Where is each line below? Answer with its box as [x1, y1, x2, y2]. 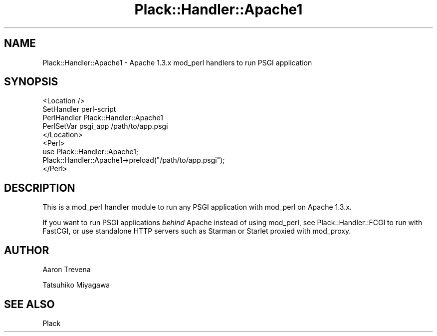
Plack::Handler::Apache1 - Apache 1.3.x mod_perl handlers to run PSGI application [42, 58, 312, 67]
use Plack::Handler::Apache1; [42, 147, 139, 156]
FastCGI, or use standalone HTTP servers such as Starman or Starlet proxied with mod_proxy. [42, 227, 351, 236]
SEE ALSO [4, 298, 55, 311]
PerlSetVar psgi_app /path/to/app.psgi [42, 122, 168, 131]
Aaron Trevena [42, 265, 91, 274]
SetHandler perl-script [42, 105, 116, 114]
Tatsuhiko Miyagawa [42, 281, 110, 290]
